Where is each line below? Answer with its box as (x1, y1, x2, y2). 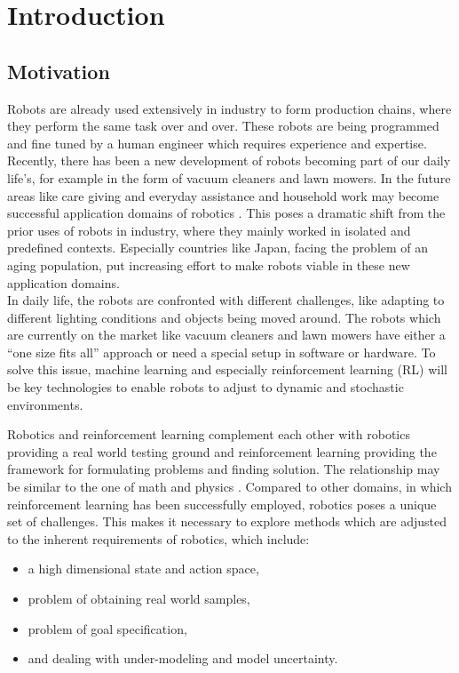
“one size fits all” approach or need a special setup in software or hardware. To (7, 342, 436, 361)
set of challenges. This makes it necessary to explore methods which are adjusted (7, 512, 447, 531)
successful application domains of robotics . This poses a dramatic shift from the (7, 204, 446, 222)
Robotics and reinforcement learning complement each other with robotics (7, 425, 410, 444)
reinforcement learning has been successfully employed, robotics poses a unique (7, 494, 437, 513)
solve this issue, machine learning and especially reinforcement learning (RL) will (7, 360, 447, 379)
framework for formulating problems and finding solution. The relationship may (7, 460, 440, 478)
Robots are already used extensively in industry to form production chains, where (7, 99, 452, 117)
